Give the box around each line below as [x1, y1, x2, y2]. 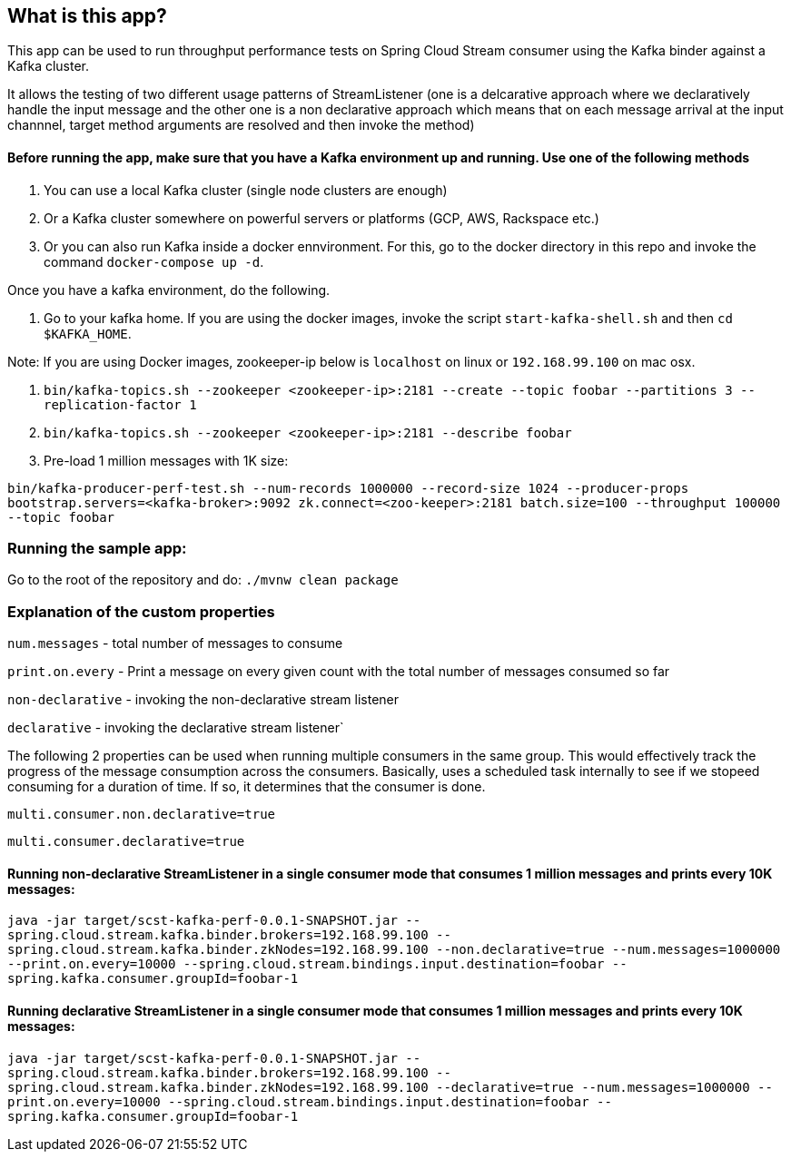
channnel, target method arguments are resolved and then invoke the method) [7, 117, 475, 133]
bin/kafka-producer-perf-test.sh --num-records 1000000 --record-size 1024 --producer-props [7, 480, 689, 496]
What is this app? [7, 5, 167, 27]
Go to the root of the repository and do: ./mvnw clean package [7, 572, 399, 588]
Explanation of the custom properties [7, 602, 275, 621]
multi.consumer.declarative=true [7, 834, 245, 850]
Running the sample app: [7, 539, 187, 558]
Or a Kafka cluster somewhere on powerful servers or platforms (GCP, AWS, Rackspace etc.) [44, 210, 599, 226]
